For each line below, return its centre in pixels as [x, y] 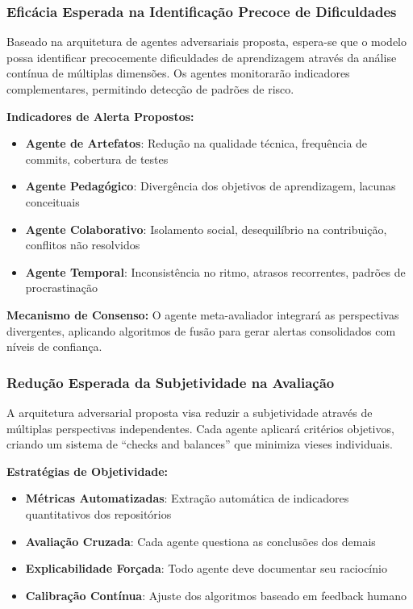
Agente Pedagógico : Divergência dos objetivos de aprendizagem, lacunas [211, 186]
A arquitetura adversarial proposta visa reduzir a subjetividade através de [190, 412]
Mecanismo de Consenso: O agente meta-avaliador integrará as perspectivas [203, 314]
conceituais [52, 201]
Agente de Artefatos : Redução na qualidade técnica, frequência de [196, 143]
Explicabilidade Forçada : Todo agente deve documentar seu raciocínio [206, 568]
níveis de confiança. [54, 346]
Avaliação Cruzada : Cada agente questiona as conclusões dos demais [200, 541]
